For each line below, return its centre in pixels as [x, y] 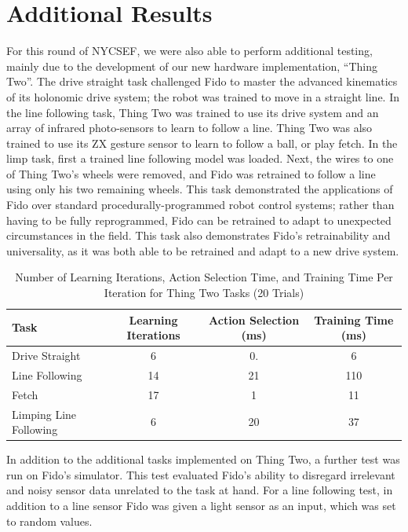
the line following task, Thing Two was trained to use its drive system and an [193, 112]
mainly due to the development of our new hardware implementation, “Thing [192, 66]
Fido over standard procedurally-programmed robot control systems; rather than [200, 205]
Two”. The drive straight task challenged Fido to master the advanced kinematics [202, 81]
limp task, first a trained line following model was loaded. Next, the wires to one [200, 158]
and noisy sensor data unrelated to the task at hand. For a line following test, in [200, 490]
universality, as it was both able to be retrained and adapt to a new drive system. [203, 250]
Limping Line [44, 414]
